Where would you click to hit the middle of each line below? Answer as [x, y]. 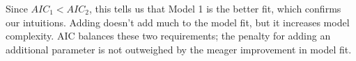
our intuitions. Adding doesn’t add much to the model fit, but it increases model [178, 22]
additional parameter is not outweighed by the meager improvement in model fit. [179, 49]
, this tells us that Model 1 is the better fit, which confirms [215, 8]
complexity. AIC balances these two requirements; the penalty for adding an [168, 36]
